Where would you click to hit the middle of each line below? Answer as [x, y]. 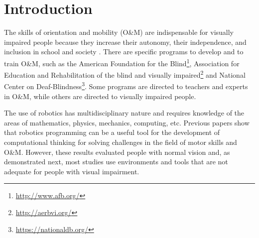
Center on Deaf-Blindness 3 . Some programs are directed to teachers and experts [126, 86]
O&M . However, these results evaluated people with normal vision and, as [117, 152]
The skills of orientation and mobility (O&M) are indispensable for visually [119, 32]
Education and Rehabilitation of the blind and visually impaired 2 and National [125, 74]
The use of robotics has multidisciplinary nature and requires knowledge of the [124, 113]
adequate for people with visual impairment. [72, 171]
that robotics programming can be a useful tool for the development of [112, 132]
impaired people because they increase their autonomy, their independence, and [125, 42]
